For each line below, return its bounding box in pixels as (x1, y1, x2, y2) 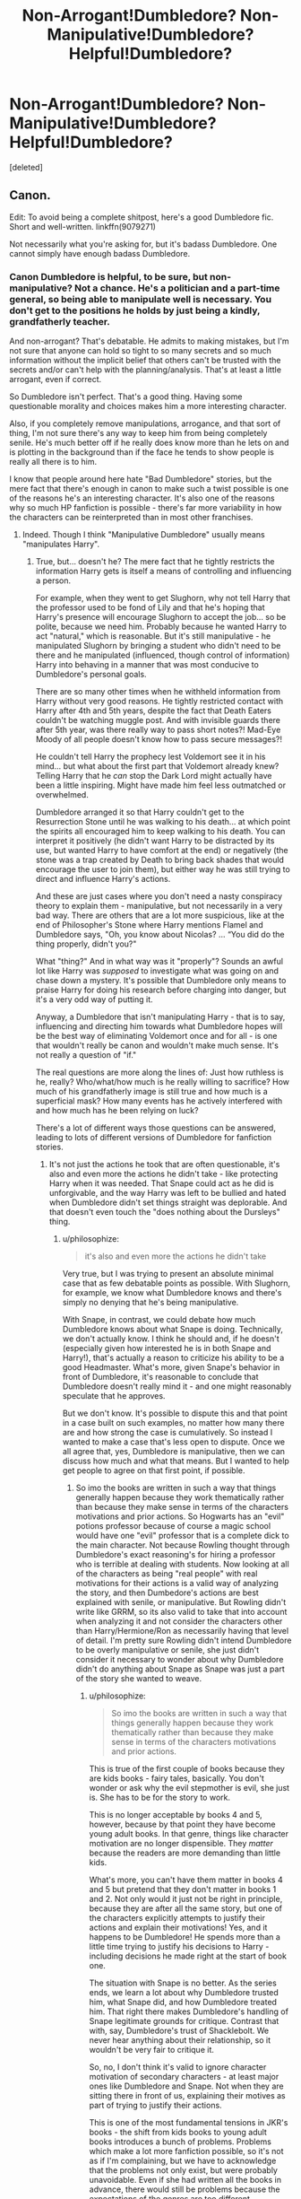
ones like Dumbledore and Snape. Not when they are (89, 2081, 284, 2091)
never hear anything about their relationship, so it (89, 2035, 271, 2046)
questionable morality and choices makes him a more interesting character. (9, 401, 287, 412)
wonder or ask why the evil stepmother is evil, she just (89, 1783, 289, 1793)
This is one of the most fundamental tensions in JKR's (89, 2117, 288, 2128)
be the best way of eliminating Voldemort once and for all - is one (35, 1031, 278, 1042)
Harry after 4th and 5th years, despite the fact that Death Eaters (35, 705, 271, 716)
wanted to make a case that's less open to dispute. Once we (62, 1436, 285, 1447)
